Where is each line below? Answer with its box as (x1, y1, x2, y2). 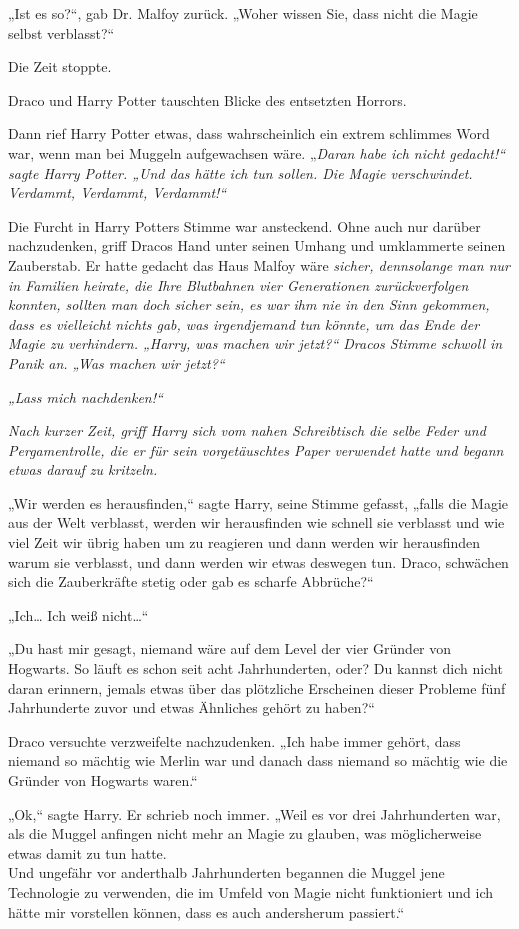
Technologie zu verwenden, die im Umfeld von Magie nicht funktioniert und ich (8, 881, 494, 902)
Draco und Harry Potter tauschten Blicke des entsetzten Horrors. (8, 89, 407, 110)
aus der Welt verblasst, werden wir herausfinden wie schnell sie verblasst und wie (8, 512, 505, 533)
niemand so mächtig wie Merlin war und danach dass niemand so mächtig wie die (8, 750, 508, 771)
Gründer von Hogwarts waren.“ (8, 770, 198, 790)
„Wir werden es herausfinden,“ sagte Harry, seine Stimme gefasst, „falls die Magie (8, 492, 509, 513)
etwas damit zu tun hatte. (8, 842, 167, 863)
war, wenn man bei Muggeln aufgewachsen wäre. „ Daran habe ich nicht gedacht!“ (8, 142, 506, 163)
